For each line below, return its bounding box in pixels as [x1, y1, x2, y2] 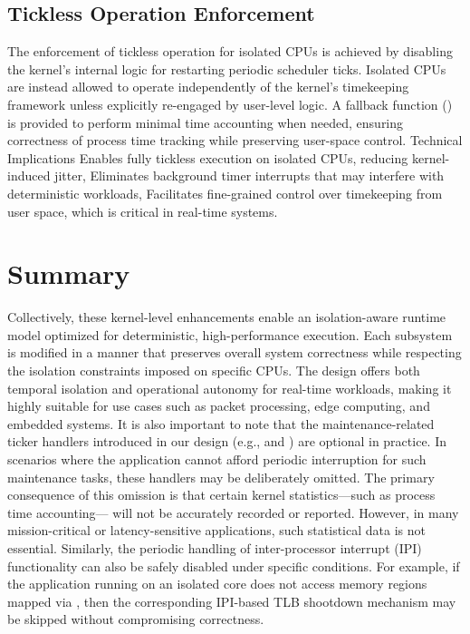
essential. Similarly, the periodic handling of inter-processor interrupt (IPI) [7, 538, 422, 557]
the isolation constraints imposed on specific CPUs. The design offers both [7, 361, 420, 380]
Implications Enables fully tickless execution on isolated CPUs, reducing [7, 148, 408, 167]
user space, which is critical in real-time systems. [7, 201, 278, 220]
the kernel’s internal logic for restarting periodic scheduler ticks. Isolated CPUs [7, 59, 446, 78]
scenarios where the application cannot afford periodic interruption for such [7, 450, 427, 469]
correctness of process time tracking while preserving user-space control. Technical [7, 131, 463, 150]
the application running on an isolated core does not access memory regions [7, 574, 427, 593]
